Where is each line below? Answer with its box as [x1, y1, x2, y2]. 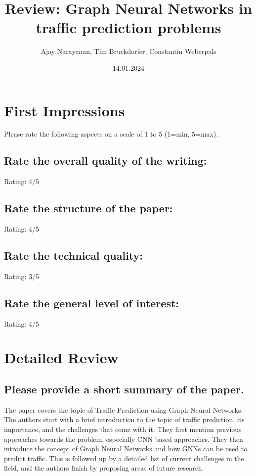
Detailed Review [4, 347, 119, 368]
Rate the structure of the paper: [4, 200, 173, 216]
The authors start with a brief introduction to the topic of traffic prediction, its [4, 414, 245, 425]
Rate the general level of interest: [4, 295, 179, 310]
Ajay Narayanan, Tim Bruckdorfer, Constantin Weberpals [41, 46, 216, 56]
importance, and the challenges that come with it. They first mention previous [4, 424, 242, 434]
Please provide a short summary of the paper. [4, 381, 244, 396]
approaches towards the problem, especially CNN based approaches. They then [4, 433, 243, 444]
